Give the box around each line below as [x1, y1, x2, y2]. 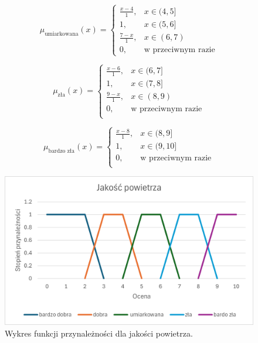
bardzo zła [48, 148, 75, 154]
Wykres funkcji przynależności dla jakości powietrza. [5, 327, 193, 339]
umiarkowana [45, 30, 79, 37]
